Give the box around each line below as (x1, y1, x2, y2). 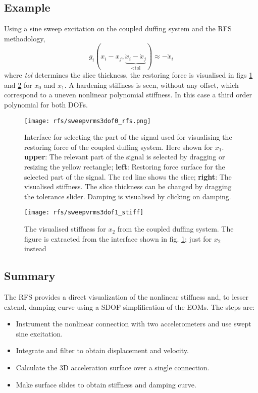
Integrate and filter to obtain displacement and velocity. (16, 345, 189, 356)
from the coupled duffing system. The (117, 223, 234, 234)
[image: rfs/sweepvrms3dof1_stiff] (24, 209, 144, 216)
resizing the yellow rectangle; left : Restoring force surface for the (24, 161, 225, 172)
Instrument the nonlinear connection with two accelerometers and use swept (16, 318, 251, 329)
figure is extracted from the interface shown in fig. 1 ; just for (24, 233, 212, 244)
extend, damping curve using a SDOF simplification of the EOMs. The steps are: (4, 301, 255, 312)
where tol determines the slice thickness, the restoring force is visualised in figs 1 (4, 70, 253, 80)
